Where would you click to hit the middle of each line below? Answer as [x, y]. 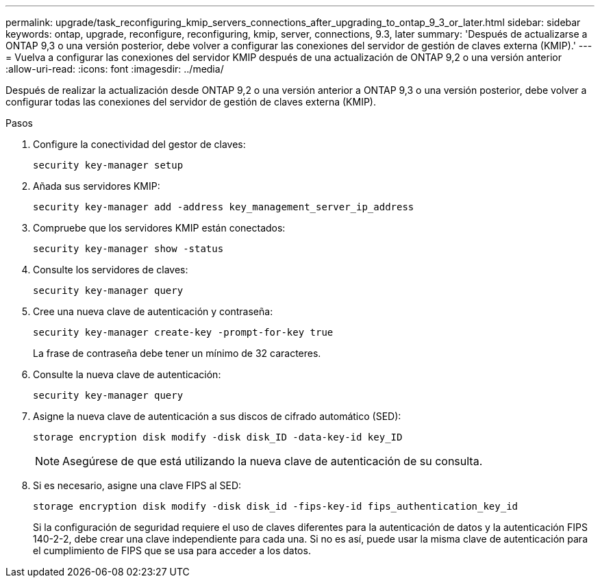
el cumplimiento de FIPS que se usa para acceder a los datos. [172, 550]
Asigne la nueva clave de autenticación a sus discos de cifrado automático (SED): [217, 416]
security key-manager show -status [128, 249]
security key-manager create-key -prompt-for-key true [183, 332]
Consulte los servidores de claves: [111, 270]
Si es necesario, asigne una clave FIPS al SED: [137, 485]
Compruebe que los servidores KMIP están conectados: [159, 228]
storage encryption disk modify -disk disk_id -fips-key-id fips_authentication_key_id [276, 506]
